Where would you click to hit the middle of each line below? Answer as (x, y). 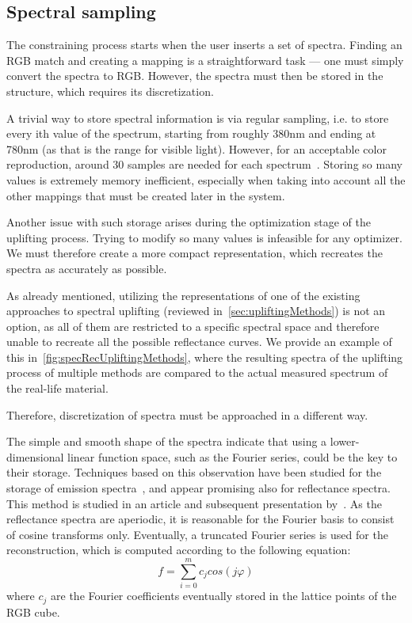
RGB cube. (33, 612)
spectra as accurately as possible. (87, 268)
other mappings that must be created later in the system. (146, 195)
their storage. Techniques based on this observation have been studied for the (194, 472)
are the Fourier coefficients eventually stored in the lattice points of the (224, 596)
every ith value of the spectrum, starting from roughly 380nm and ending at (191, 133)
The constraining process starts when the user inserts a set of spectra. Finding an (204, 45)
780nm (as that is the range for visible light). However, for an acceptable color (196, 148)
